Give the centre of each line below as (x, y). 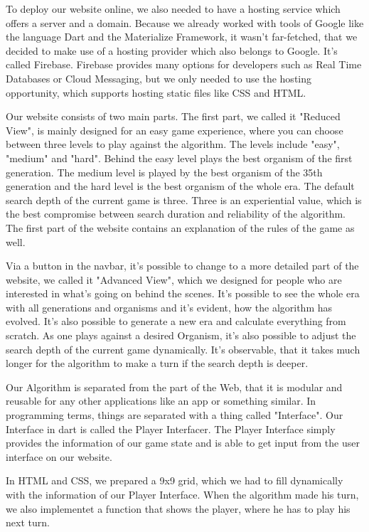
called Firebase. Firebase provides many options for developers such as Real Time (184, 64)
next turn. (28, 522)
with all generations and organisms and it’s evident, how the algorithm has (169, 307)
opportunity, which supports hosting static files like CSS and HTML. (156, 92)
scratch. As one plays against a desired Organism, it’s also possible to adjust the (181, 335)
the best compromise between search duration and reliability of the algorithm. (176, 214)
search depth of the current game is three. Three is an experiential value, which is (184, 199)
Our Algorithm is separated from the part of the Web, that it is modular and (174, 387)
